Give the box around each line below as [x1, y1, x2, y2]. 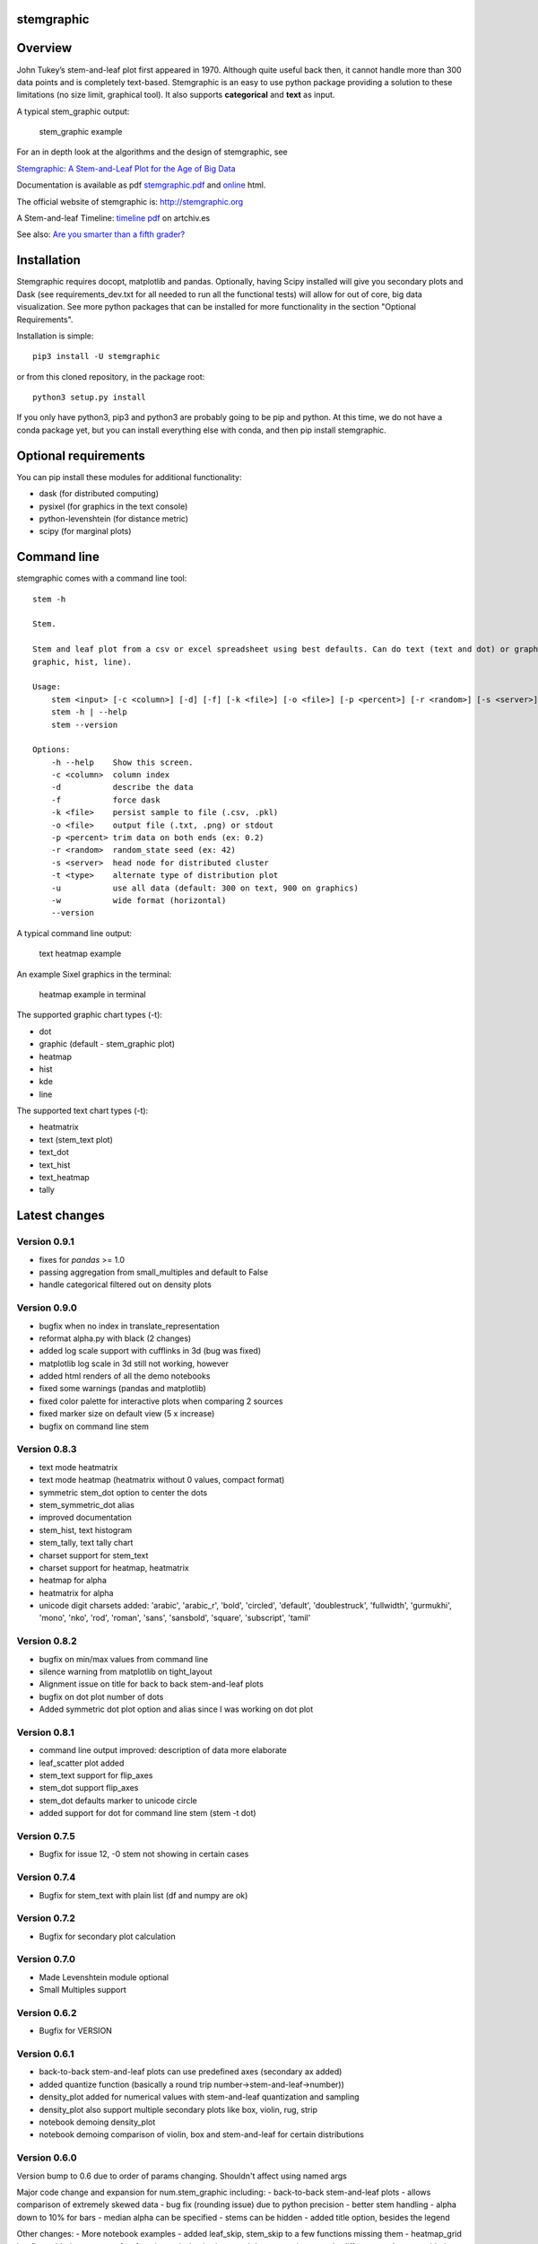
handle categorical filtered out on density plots [39, 1279, 213, 1290]
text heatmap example [39, 948, 122, 960]
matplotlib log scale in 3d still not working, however [39, 1358, 229, 1369]
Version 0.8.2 [16, 1635, 77, 1647]
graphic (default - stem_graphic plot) [39, 1039, 175, 1049]
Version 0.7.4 [16, 1871, 76, 1884]
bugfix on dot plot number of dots [39, 1691, 164, 1702]
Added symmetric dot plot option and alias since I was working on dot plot [39, 1704, 314, 1714]
